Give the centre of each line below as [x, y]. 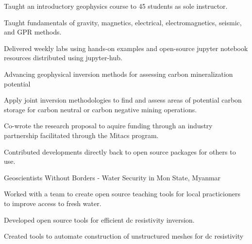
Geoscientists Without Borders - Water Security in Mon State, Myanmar [112, 177]
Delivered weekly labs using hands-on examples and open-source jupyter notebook [126, 48]
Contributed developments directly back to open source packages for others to [120, 151]
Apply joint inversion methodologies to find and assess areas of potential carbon [123, 100]
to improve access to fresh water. [53, 203]
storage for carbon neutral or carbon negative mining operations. [101, 109]
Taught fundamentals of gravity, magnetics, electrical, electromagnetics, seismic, [123, 22]
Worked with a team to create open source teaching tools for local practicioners [122, 194]
